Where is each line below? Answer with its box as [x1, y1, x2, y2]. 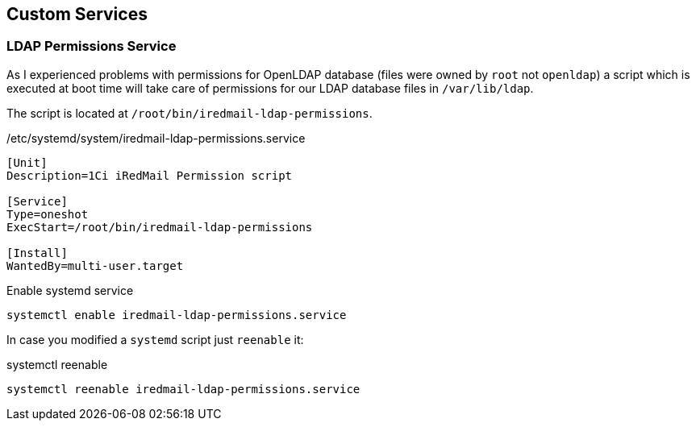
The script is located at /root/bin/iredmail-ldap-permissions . [6, 106, 373, 120]
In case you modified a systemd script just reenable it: [6, 332, 304, 346]
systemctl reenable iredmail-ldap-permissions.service [6, 382, 361, 396]
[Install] [6, 246, 68, 259]
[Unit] [6, 155, 48, 169]
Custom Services [6, 4, 148, 24]
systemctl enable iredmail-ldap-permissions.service [6, 308, 347, 321]
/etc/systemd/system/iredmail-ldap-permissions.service [6, 131, 306, 145]
